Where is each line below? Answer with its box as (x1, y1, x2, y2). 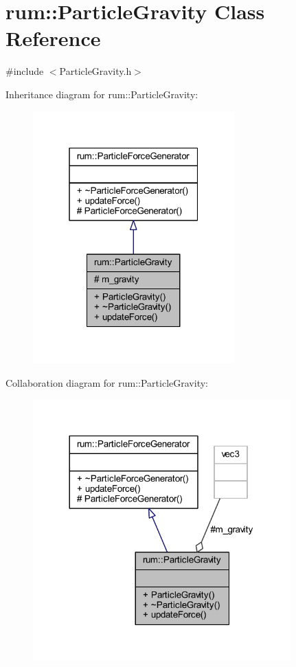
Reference (5, 24, 101, 52)
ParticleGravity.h (59, 64, 132, 78)
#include (5, 64, 44, 78)
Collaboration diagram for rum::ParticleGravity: (5, 375, 208, 389)
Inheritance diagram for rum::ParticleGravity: (5, 87, 198, 101)
